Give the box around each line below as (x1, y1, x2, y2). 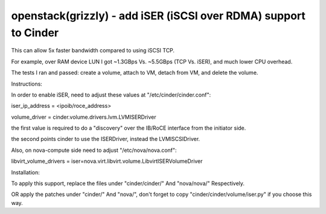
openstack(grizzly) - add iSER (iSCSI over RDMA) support (11, 9, 306, 22)
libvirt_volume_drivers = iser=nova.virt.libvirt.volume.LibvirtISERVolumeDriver (11, 157, 203, 165)
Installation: (11, 169, 40, 176)
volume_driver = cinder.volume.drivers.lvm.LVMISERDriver (11, 113, 156, 121)
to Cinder (11, 26, 59, 39)
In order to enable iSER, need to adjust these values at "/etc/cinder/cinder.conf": (11, 91, 211, 98)
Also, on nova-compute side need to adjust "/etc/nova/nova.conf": (11, 146, 177, 154)
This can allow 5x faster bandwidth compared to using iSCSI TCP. (11, 47, 175, 54)
